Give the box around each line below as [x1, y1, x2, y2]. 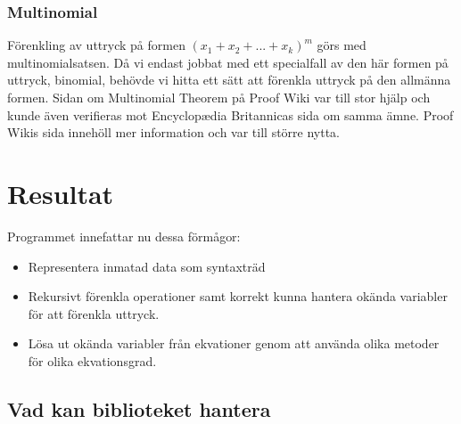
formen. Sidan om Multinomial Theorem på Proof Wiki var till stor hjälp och [7, 88, 431, 106]
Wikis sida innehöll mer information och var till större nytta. [7, 123, 341, 142]
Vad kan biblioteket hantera [7, 395, 271, 422]
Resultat [7, 175, 114, 211]
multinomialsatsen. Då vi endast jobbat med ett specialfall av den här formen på [7, 53, 449, 71]
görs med [317, 36, 366, 54]
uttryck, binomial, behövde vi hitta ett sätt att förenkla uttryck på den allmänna [7, 70, 451, 89]
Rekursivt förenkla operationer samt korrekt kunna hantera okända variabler [28, 287, 448, 306]
